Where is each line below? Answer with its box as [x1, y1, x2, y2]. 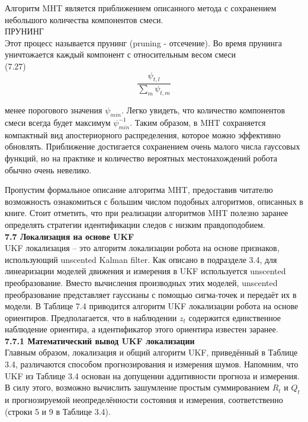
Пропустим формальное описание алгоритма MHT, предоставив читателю [5, 183, 273, 196]
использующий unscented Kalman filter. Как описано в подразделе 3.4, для [5, 253, 277, 265]
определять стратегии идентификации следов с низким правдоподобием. [5, 218, 265, 230]
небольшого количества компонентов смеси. [5, 13, 163, 26]
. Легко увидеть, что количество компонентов [121, 104, 285, 116]
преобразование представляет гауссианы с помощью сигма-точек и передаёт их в [5, 288, 297, 300]
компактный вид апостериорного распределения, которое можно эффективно [5, 128, 281, 141]
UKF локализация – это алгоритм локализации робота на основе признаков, [5, 242, 280, 254]
